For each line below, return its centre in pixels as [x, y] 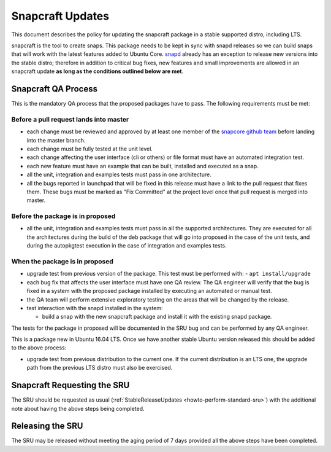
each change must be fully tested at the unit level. [90, 149]
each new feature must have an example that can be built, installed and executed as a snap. [143, 166]
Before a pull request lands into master [70, 119]
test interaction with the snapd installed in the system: [95, 308]
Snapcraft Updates [60, 16]
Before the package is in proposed [63, 216]
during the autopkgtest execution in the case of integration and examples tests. [127, 246]
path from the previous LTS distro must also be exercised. [100, 368]
